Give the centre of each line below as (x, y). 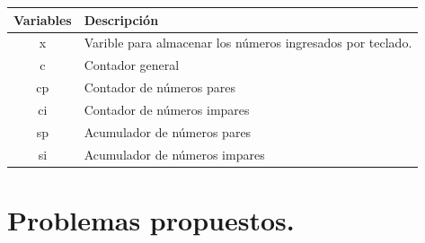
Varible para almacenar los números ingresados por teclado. (248, 43)
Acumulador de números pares (168, 131)
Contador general (132, 65)
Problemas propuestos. (151, 219)
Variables (43, 19)
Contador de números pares (159, 87)
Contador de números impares (167, 109)
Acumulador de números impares (174, 154)
